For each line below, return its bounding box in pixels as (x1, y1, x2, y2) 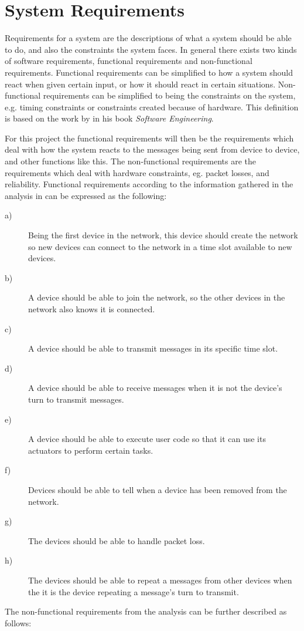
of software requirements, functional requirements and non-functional (5, 55, 252, 67)
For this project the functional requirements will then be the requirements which (5, 131, 294, 144)
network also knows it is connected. (28, 303, 155, 315)
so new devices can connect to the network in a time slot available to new (28, 240, 292, 252)
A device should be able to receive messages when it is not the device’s (28, 382, 282, 394)
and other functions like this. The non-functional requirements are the (5, 155, 256, 167)
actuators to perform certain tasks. (28, 444, 153, 456)
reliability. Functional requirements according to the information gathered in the (5, 178, 293, 190)
